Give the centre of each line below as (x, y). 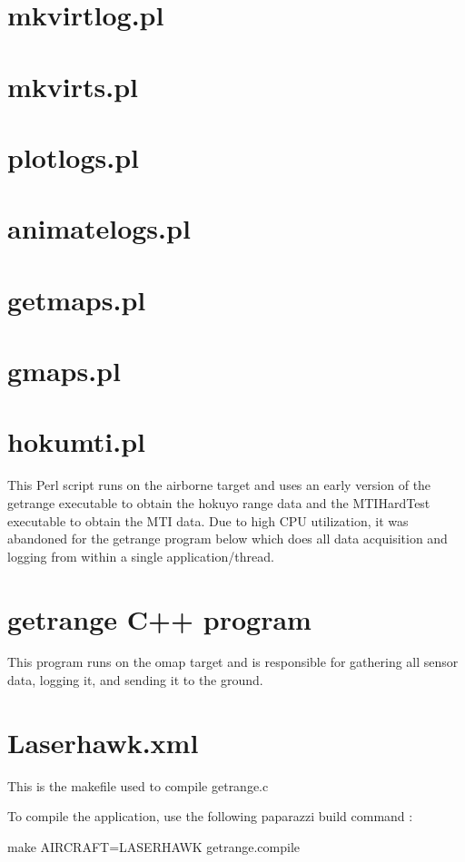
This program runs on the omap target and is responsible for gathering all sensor (233, 662)
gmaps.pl (64, 371)
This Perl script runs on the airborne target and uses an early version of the (219, 485)
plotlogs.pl (74, 157)
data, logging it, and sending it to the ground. (135, 680)
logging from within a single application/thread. (141, 556)
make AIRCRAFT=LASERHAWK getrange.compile (154, 846)
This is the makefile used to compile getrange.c (138, 785)
